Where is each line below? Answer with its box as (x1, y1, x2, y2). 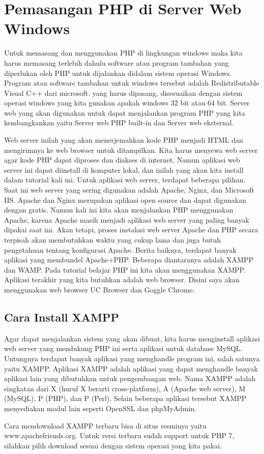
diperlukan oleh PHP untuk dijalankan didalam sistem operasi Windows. (4, 67, 232, 78)
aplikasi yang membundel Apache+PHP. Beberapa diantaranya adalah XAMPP (4, 254, 254, 265)
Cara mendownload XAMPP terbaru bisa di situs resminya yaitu (4, 420, 207, 431)
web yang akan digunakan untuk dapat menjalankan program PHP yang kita (4, 107, 245, 118)
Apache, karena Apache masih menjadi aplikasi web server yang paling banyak (4, 214, 249, 225)
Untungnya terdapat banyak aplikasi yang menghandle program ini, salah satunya (4, 353, 260, 363)
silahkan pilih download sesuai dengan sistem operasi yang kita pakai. (4, 440, 222, 450)
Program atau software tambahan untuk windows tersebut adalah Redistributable (4, 77, 259, 88)
